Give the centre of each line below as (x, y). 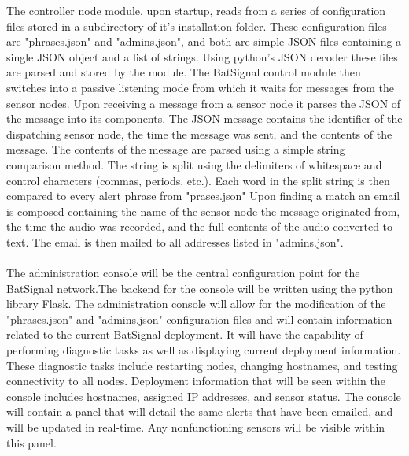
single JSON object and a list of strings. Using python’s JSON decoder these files (202, 56)
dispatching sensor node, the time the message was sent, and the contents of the (199, 133)
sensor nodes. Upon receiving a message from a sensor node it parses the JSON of (204, 103)
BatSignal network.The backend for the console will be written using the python (200, 288)
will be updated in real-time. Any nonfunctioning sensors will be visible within (196, 427)
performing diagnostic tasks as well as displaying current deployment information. (204, 350)
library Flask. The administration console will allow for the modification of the (196, 304)
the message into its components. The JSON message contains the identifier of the (204, 119)
